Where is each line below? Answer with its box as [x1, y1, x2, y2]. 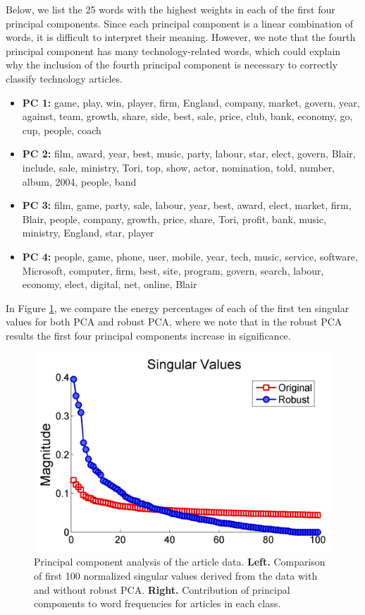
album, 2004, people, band [22, 174, 137, 189]
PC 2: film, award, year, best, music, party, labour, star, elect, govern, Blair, [22, 146, 356, 161]
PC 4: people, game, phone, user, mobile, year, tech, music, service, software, [22, 249, 358, 263]
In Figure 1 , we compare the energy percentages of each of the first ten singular [6, 300, 349, 315]
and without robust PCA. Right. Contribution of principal [34, 582, 290, 597]
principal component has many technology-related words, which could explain [6, 43, 341, 58]
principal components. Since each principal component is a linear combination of [6, 16, 354, 30]
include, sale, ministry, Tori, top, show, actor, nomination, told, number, [22, 160, 335, 174]
